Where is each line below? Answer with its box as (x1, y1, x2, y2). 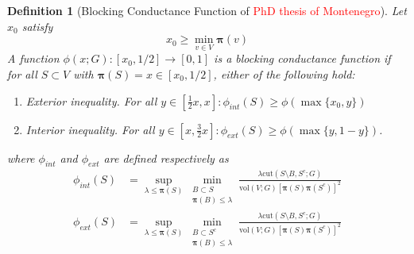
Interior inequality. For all (25, 121, 155, 137)
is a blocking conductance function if (214, 50, 391, 67)
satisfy (21, 17, 53, 34)
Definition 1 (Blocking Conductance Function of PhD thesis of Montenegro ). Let (7, 2, 407, 18)
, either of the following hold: (213, 66, 355, 82)
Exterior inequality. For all (25, 92, 157, 109)
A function (7, 50, 60, 67)
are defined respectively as (103, 149, 229, 166)
